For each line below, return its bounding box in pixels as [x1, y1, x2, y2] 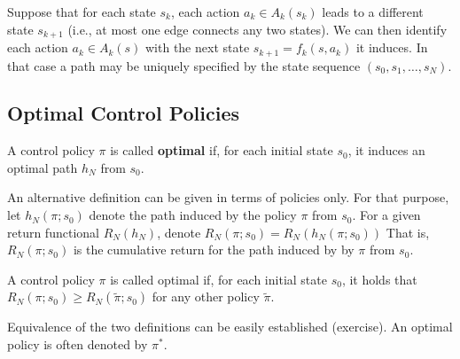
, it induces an [347, 141, 425, 160]
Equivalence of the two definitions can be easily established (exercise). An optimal [7, 317, 453, 336]
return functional [7, 222, 99, 241]
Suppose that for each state [7, 3, 156, 20]
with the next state [144, 38, 250, 57]
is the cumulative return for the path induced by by [73, 240, 355, 259]
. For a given [352, 206, 421, 224]
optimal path [7, 158, 78, 176]
